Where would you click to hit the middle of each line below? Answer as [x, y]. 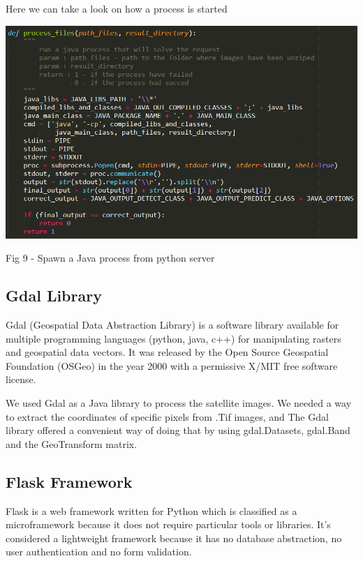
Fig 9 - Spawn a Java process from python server [110, 258]
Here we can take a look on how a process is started [117, 8]
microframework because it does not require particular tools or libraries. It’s [168, 524]
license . [21, 379]
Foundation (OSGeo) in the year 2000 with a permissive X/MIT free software [172, 365]
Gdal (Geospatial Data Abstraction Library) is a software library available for [172, 325]
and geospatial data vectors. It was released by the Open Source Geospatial [167, 352]
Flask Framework [69, 481]
